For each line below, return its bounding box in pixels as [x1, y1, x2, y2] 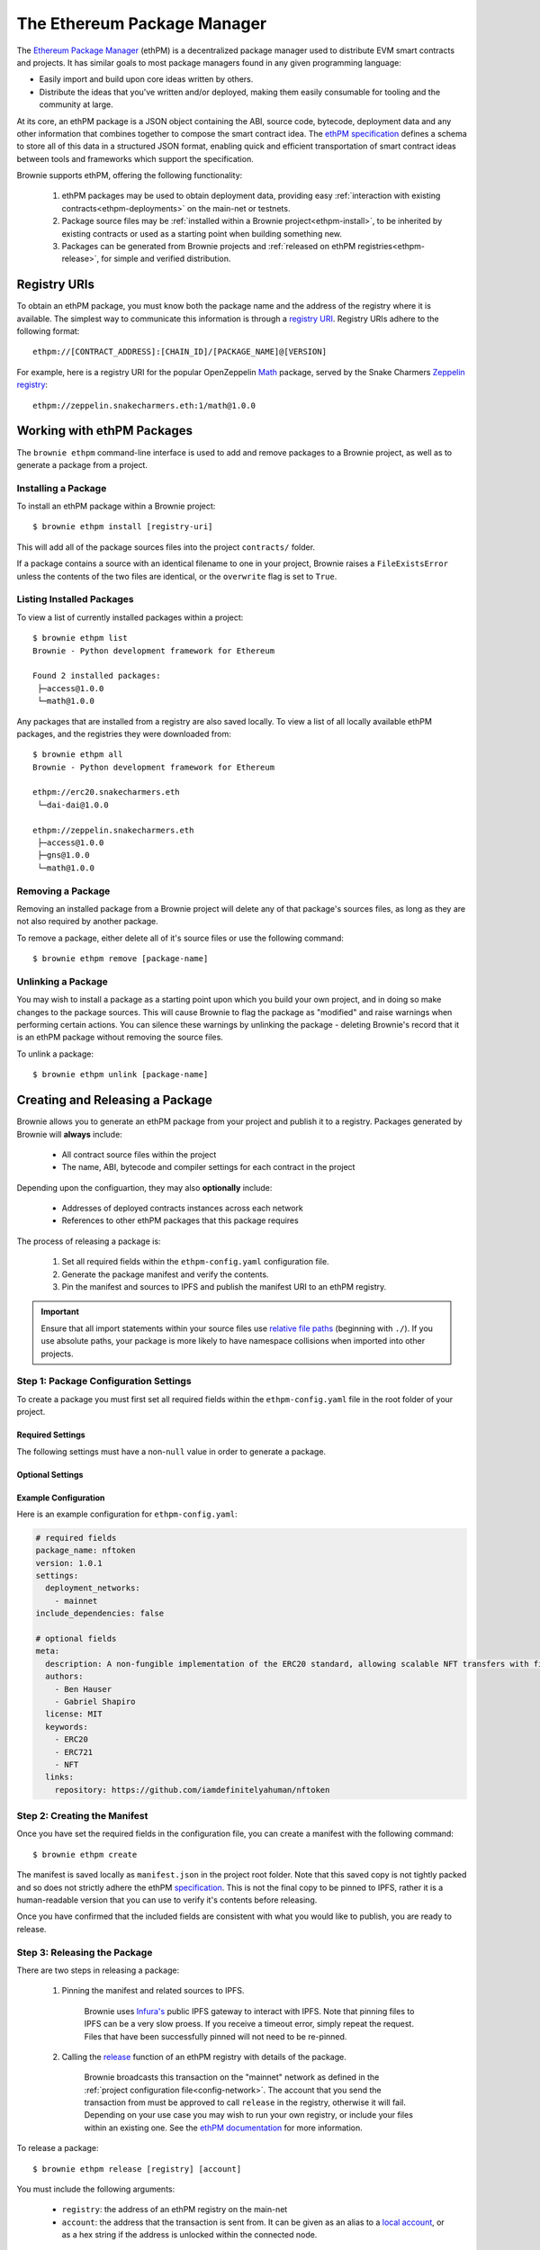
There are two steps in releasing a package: [16, 1965, 180, 1975]
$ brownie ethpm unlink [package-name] [32, 1069, 209, 1080]
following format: [16, 326, 80, 337]
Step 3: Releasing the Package [16, 1946, 153, 1958]
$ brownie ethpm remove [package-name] [32, 954, 209, 964]
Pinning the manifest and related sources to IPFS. [61, 1985, 245, 1996]
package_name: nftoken [35, 1545, 136, 1556]
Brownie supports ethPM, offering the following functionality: [16, 170, 243, 181]
